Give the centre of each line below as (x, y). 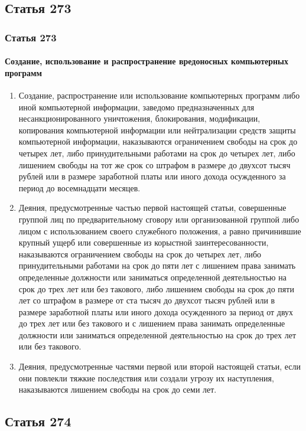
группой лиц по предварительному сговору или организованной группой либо (159, 219)
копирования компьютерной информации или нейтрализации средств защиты (157, 130)
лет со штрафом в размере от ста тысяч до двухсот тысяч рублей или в (147, 300)
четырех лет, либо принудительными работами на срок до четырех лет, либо (157, 153)
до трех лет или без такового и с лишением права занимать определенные (152, 323)
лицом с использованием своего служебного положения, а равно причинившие (160, 231)
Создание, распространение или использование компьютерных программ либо (159, 95)
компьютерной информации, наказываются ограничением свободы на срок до (158, 141)
